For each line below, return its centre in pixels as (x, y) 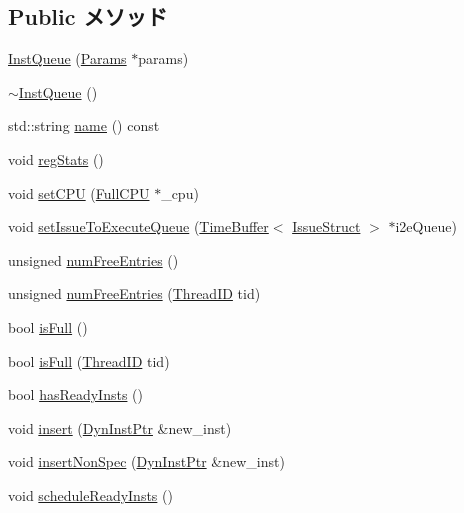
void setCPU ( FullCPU (79, 192)
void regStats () (56, 158)
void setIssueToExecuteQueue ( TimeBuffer (138, 226)
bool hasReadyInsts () (75, 394)
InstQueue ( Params (67, 58)
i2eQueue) (426, 226)
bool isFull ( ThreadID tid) (89, 360)
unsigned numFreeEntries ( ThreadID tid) (134, 293)
